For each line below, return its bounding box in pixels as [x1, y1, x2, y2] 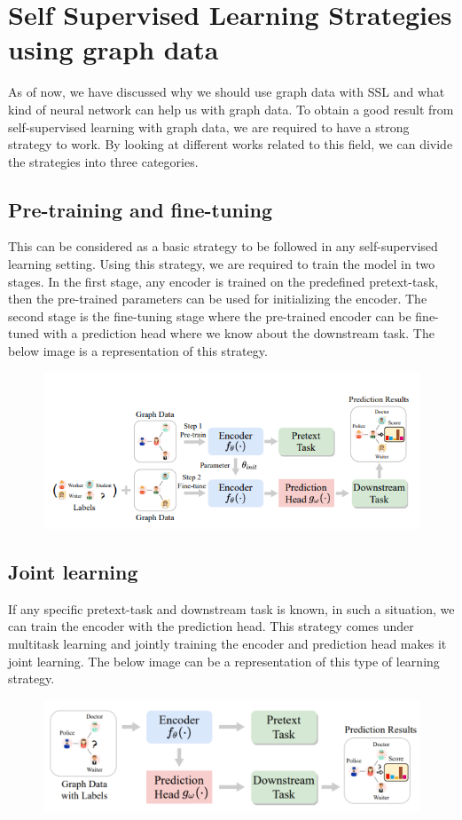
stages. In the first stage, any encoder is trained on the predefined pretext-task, [8, 272, 439, 290]
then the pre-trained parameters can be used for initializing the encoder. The [8, 289, 427, 308]
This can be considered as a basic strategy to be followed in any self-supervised [8, 237, 438, 256]
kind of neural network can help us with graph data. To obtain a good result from [8, 99, 454, 118]
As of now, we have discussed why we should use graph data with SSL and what [8, 83, 445, 101]
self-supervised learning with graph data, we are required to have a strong [8, 117, 410, 136]
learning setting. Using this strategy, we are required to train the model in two [8, 255, 435, 273]
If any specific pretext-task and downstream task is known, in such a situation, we [8, 599, 455, 618]
